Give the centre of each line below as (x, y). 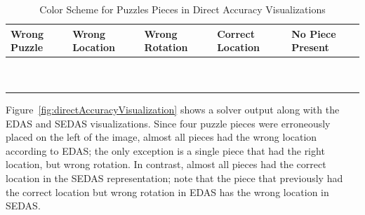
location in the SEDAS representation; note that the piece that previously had (174, 178)
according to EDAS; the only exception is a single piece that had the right (165, 150)
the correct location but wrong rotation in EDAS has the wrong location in (167, 192)
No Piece (314, 33)
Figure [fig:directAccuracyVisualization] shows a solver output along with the (173, 109)
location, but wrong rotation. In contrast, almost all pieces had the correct (166, 164)
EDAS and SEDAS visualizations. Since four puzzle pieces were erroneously (168, 123)
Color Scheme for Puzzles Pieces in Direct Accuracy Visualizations (182, 9)
